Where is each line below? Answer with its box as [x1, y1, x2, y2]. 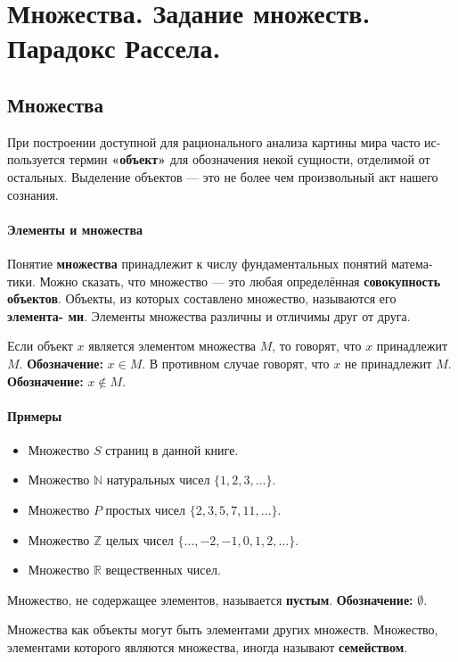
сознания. [7, 185, 59, 203]
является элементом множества [88, 336, 257, 355]
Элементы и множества [7, 219, 143, 238]
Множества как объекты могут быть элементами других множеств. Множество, [7, 620, 438, 639]
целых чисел [105, 530, 174, 549]
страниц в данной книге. [105, 440, 239, 459]
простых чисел [105, 501, 185, 519]
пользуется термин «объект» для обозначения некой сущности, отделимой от [7, 150, 430, 169]
